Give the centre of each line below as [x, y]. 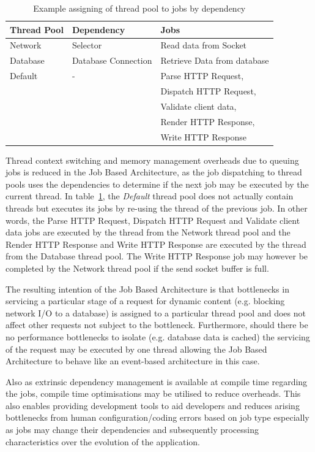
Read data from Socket [204, 45]
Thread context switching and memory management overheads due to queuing [152, 160]
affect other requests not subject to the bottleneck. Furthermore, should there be [157, 325]
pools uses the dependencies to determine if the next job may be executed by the [157, 184]
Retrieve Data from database [215, 60]
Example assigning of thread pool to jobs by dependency [139, 8]
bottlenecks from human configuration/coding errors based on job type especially [157, 417]
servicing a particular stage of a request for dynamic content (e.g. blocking [145, 301]
